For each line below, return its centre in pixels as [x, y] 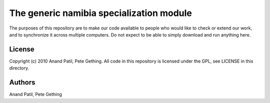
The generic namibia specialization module [101, 13]
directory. [19, 68]
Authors [22, 82]
